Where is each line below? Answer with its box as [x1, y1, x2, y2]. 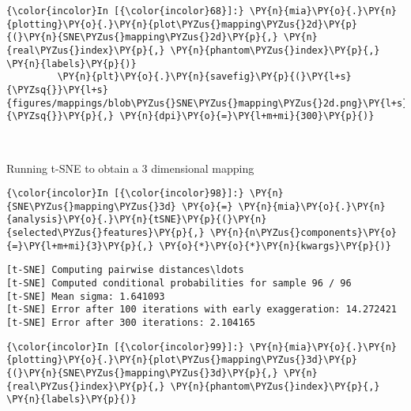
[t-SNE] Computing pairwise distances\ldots [6, 264, 244, 276]
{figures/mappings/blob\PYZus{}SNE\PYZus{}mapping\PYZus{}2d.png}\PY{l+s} [6, 97, 409, 109]
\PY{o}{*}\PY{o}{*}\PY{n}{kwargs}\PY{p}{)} [159, 240, 391, 252]
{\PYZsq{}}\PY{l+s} [6, 84, 108, 95]
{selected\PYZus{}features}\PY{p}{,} [6, 227, 205, 239]
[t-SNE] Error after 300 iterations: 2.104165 [6, 317, 255, 328]
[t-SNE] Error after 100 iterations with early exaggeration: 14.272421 [6, 304, 397, 316]
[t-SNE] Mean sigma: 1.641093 [6, 290, 165, 302]
